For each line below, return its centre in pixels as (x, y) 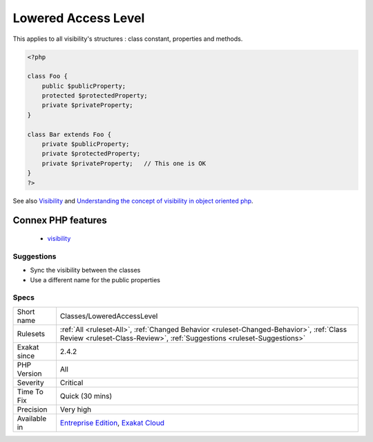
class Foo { (48, 76)
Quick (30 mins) (86, 396)
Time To (30, 392)
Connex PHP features (60, 220)
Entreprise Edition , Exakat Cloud (112, 423)
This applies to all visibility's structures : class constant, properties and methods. (128, 39)
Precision (32, 409)
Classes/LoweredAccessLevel (109, 316)
